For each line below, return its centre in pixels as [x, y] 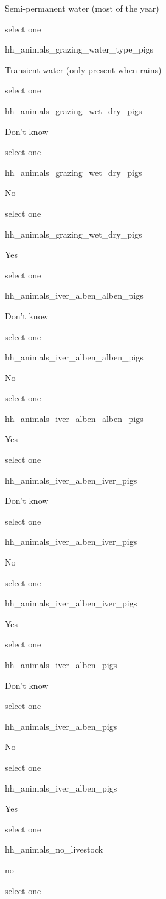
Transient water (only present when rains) [83, 69]
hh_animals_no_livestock [54, 849]
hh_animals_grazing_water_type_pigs [79, 49]
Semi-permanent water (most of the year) [82, 8]
